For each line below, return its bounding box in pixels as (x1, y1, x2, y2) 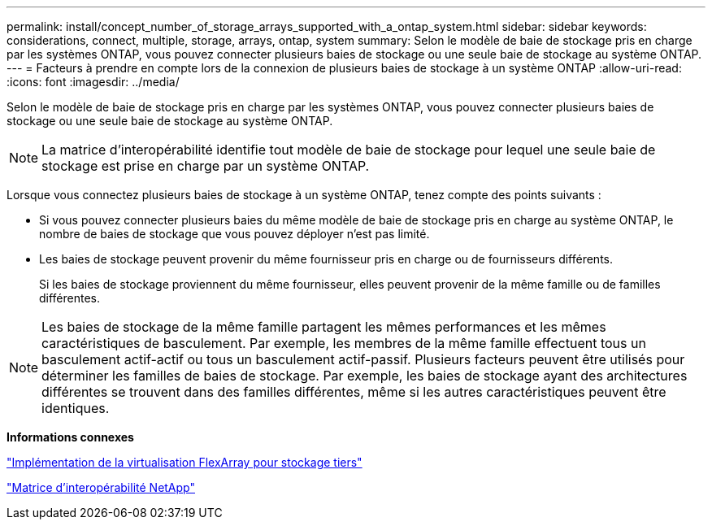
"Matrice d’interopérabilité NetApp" (7, 480, 195, 494)
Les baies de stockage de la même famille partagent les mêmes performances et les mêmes (41, 319, 606, 335)
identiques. (41, 400, 110, 416)
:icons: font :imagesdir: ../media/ (7, 75, 180, 89)
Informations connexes (7, 430, 134, 444)
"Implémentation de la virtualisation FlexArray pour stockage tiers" (7, 455, 363, 469)
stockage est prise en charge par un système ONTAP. (41, 158, 370, 174)
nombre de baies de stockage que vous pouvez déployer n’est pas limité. (39, 227, 430, 241)
